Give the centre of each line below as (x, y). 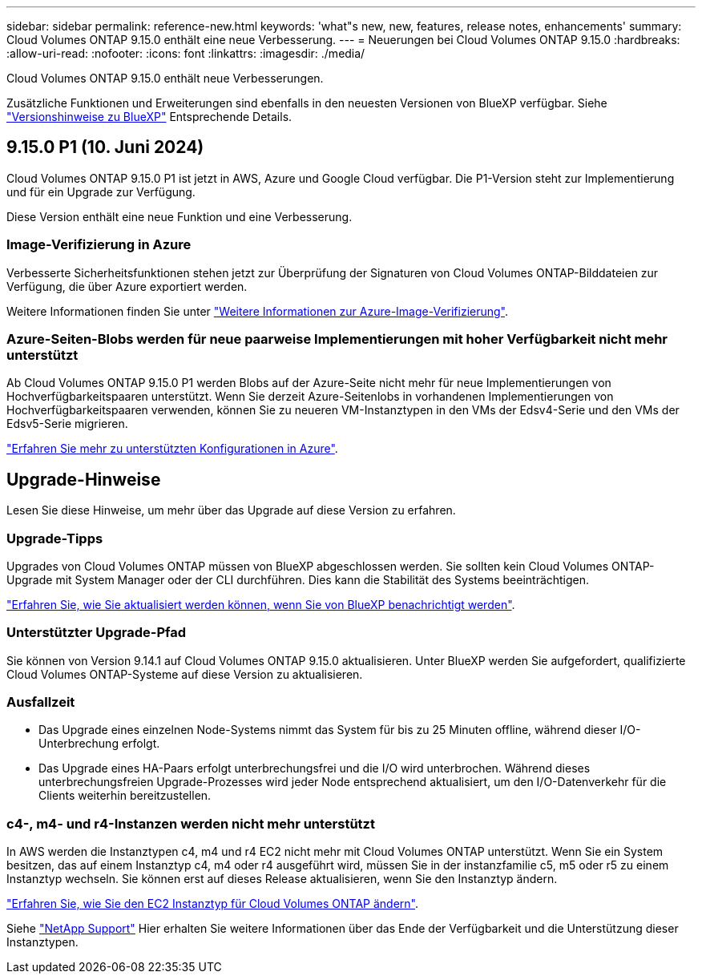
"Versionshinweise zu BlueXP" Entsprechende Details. (149, 117)
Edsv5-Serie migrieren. (67, 424)
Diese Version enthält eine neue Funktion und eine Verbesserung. (180, 216)
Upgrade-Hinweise (84, 479)
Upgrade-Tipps (55, 538)
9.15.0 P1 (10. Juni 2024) (105, 147)
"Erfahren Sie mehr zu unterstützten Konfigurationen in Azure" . (172, 449)
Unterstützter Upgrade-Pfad (97, 633)
